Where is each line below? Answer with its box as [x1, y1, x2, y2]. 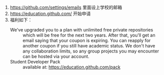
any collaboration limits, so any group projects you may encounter [22, 48, 159, 54]
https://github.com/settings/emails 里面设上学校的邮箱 [10, 4, 122, 10]
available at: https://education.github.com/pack [22, 64, 121, 70]
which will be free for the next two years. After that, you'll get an [22, 32, 155, 38]
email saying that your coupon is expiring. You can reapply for [22, 37, 151, 43]
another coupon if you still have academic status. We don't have [22, 43, 155, 48]
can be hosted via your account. [22, 53, 89, 59]
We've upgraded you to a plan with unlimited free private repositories [10, 27, 153, 32]
